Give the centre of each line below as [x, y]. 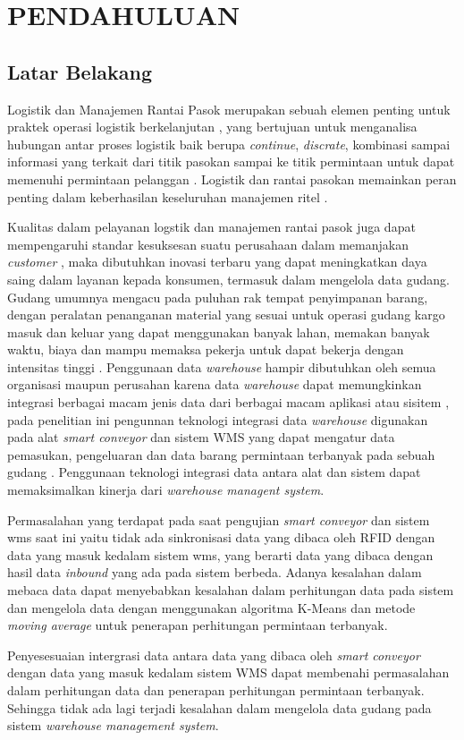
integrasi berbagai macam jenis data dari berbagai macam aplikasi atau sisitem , [228, 402]
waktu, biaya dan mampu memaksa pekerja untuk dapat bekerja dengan [206, 349]
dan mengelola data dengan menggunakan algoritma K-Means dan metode [211, 607]
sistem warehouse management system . [113, 725]
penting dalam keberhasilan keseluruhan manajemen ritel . [168, 196]
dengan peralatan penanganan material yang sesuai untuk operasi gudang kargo [226, 315]
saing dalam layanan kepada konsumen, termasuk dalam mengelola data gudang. [228, 279]
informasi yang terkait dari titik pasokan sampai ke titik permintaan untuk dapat [231, 162]
